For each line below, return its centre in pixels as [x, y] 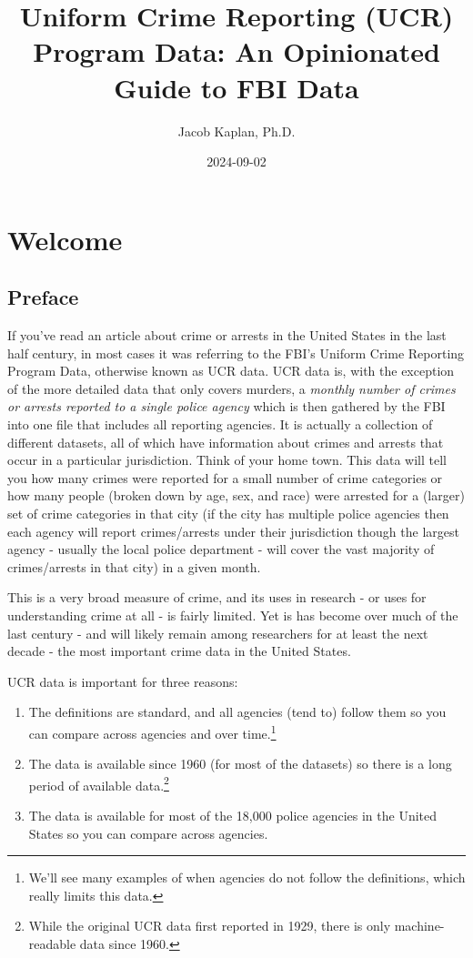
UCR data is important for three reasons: [123, 681]
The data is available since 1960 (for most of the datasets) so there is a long [240, 764]
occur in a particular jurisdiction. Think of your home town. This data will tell [227, 460]
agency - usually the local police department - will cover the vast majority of [221, 549]
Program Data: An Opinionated [236, 51]
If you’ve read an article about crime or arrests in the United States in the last [227, 335]
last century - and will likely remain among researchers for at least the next [218, 633]
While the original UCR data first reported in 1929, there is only [210, 926]
